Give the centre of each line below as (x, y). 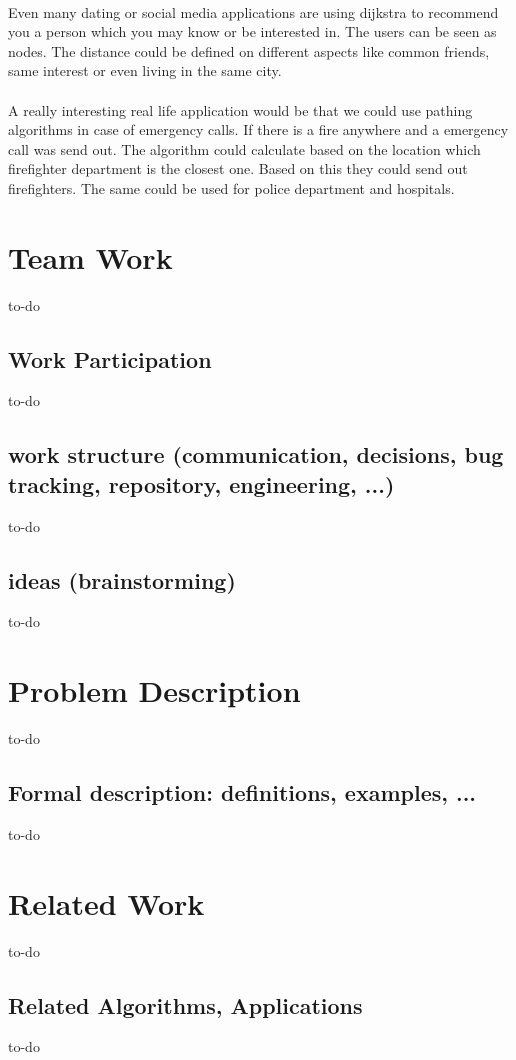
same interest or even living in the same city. (145, 70)
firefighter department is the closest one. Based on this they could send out (238, 168)
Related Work (106, 902)
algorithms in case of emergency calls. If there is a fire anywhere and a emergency (258, 129)
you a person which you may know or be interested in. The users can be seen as (252, 31)
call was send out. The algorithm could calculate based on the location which (244, 148)
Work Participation (110, 358)
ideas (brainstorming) (122, 579)
